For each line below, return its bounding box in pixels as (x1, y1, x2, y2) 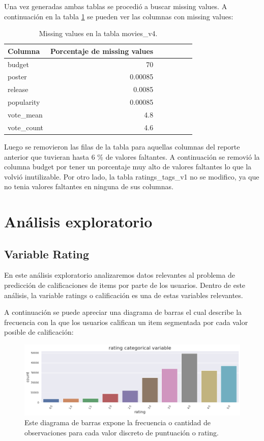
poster (8, 71, 27, 82)
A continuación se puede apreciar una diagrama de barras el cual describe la (4, 307, 242, 317)
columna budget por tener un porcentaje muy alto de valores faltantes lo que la (4, 161, 252, 172)
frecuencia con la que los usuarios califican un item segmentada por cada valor (4, 316, 248, 327)
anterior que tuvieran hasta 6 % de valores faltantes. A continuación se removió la (4, 151, 260, 162)
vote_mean (8, 109, 43, 120)
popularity (8, 97, 40, 107)
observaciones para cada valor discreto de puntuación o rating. (24, 427, 219, 437)
